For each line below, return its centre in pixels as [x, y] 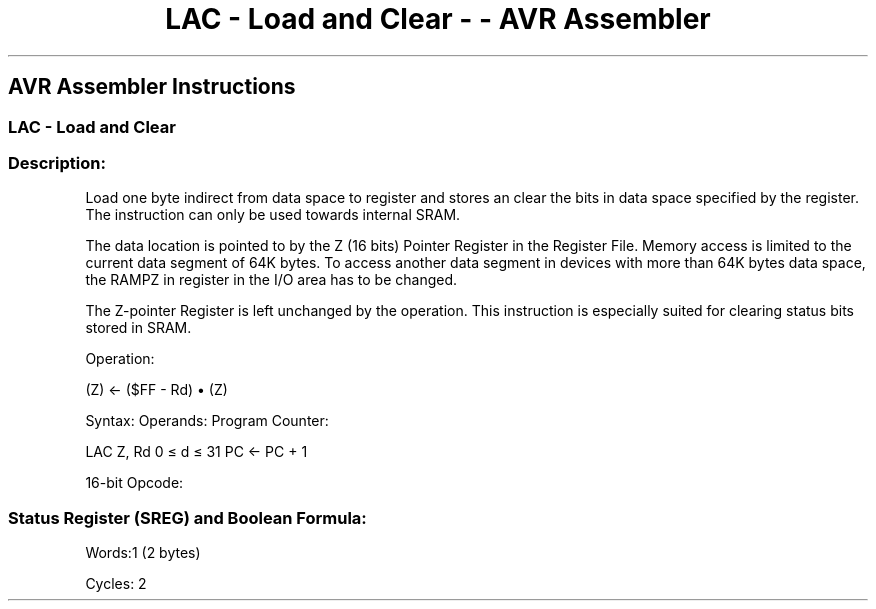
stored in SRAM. [138, 328]
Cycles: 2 [116, 584]
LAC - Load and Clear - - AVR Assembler [438, 19]
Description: [57, 162]
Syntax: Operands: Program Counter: [207, 421]
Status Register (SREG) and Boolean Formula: [187, 517]
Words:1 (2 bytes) [143, 553]
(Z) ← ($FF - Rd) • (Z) [156, 390]
